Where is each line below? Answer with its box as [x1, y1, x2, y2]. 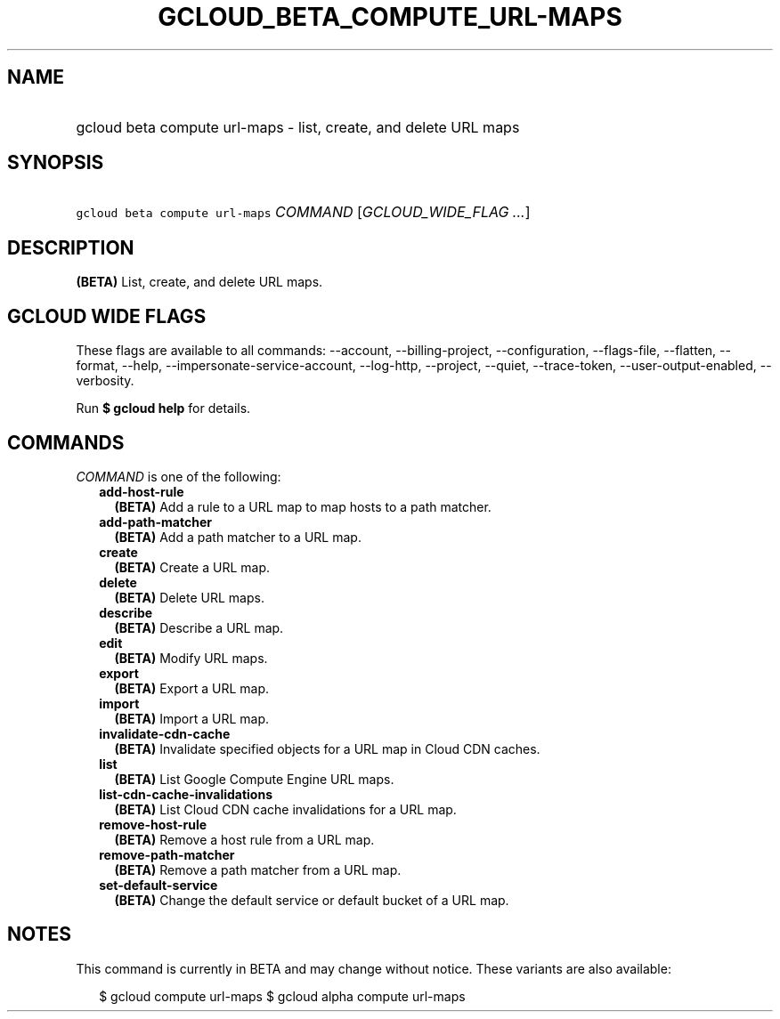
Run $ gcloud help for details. [76, 400, 251, 416]
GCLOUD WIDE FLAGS [7, 304, 207, 328]
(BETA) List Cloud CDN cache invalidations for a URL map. [114, 801, 457, 817]
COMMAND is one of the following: [76, 468, 281, 484]
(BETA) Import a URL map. [114, 710, 270, 726]
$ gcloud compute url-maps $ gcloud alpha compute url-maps [99, 988, 466, 1004]
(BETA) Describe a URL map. [114, 619, 284, 635]
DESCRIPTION [7, 236, 134, 259]
